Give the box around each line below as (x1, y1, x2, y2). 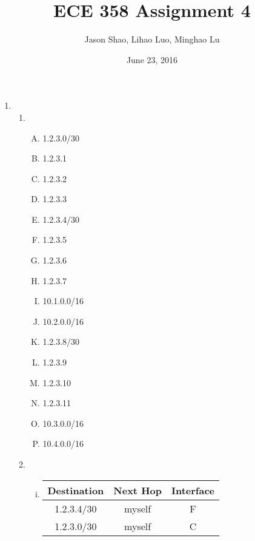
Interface (171, 483, 214, 497)
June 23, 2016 (126, 53, 178, 66)
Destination (47, 483, 104, 497)
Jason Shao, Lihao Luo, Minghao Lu (84, 33, 220, 46)
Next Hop (113, 483, 162, 497)
